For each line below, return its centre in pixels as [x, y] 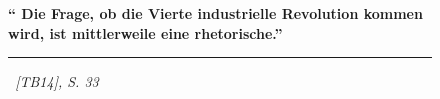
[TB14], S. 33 [57, 81]
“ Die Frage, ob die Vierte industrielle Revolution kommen [215, 13]
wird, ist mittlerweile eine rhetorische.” [145, 32]
